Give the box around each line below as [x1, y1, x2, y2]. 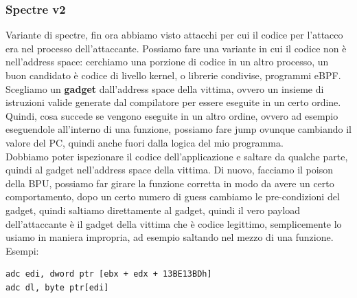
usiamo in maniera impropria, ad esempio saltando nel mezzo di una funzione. [5, 230, 334, 244]
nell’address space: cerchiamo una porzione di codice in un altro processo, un [5, 54, 329, 69]
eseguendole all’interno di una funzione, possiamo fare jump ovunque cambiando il [5, 122, 352, 136]
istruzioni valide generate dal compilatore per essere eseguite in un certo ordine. [5, 95, 341, 109]
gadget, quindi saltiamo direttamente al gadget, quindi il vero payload [5, 202, 301, 217]
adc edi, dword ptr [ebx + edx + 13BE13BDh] [5, 269, 212, 279]
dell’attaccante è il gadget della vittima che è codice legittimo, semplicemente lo [5, 216, 342, 231]
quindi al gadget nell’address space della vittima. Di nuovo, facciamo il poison [5, 162, 333, 177]
